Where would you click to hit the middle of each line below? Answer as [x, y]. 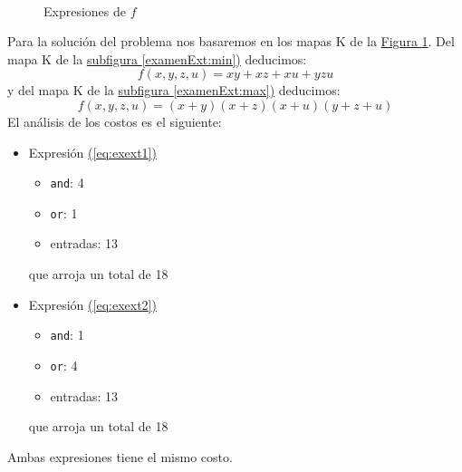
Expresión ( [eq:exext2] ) [92, 304]
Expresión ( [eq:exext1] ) [92, 152]
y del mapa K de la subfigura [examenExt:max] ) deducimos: [174, 90]
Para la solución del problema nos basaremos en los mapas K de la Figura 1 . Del [231, 41]
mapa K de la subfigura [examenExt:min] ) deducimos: [157, 58]
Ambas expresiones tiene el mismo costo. [120, 456]
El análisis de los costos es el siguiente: [115, 121]
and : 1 [67, 335]
